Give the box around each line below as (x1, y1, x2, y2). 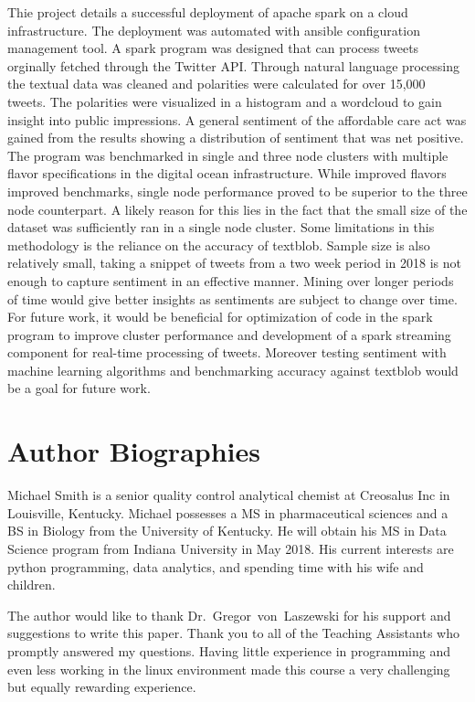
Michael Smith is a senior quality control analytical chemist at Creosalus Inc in (7, 485, 450, 505)
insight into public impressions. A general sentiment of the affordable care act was (7, 110, 467, 129)
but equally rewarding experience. (7, 677, 196, 697)
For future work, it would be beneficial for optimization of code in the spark (7, 307, 433, 326)
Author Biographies (7, 432, 260, 470)
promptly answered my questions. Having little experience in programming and (7, 641, 450, 660)
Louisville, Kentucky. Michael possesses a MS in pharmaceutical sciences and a (7, 503, 449, 522)
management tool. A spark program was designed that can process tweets (7, 38, 419, 58)
